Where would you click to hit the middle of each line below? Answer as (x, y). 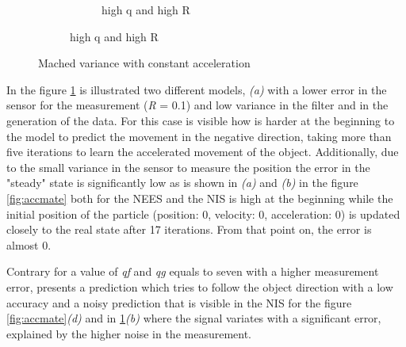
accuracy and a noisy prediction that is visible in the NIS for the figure (179, 302)
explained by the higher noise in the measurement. (129, 333)
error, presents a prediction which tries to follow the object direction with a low (200, 286)
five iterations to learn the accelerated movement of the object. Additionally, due (203, 152)
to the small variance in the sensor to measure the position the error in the (188, 167)
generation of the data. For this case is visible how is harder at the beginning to (201, 120)
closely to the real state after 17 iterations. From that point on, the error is (189, 229)
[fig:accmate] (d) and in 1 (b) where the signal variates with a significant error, (194, 318)
